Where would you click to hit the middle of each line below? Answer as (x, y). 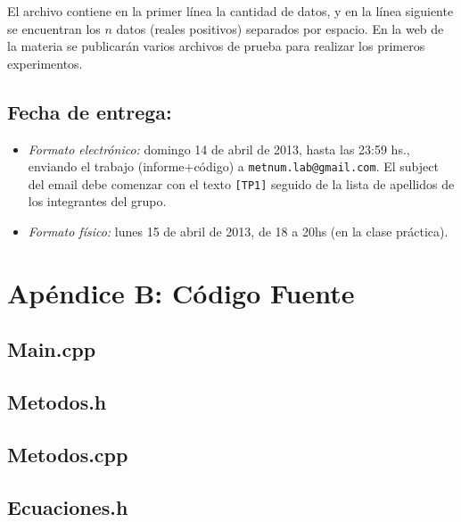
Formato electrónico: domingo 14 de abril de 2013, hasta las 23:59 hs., (219, 149)
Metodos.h (57, 402)
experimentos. (45, 63)
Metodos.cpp (68, 454)
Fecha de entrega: (90, 111)
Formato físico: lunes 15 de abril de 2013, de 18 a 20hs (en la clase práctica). (238, 232)
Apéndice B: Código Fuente (181, 292)
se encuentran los (54, 28)
